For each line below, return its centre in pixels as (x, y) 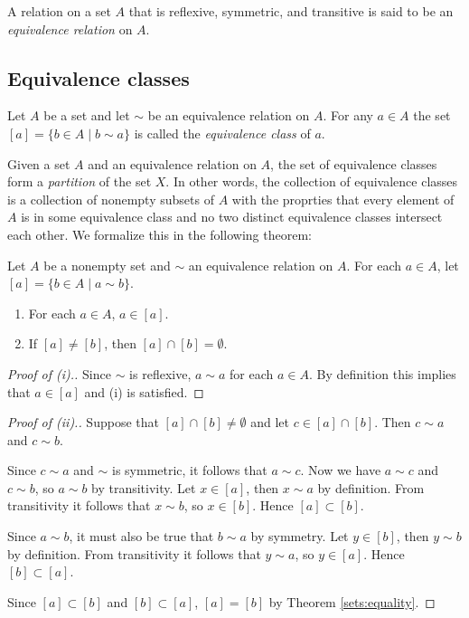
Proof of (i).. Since (59, 373)
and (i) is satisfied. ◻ (144, 391)
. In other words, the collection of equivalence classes (312, 181)
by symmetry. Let (300, 536)
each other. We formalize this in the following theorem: (159, 234)
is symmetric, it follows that (190, 470)
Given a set (39, 163)
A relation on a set (59, 11)
